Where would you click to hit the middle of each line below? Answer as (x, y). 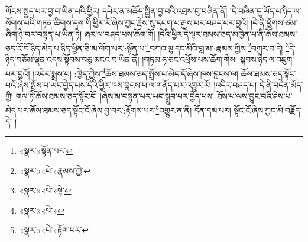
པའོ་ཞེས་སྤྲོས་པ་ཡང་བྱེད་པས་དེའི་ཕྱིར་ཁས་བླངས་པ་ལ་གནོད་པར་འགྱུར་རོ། (108, 84)
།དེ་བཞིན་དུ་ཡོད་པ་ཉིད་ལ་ (266, 11)
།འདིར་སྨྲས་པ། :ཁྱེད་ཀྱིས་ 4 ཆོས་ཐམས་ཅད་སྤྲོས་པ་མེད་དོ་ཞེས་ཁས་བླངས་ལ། (135, 72)
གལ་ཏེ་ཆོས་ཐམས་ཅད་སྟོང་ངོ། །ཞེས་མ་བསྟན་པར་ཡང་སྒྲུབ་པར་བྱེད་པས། (115, 96)
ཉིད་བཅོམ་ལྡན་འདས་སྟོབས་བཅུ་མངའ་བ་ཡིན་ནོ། (72, 59)
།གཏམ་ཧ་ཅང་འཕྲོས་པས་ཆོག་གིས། (190, 59)
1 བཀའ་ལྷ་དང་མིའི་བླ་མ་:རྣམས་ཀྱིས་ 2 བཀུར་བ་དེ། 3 (218, 47)
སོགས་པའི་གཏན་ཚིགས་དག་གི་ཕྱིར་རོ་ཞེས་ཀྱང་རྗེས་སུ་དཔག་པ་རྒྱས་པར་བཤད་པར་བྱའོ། (127, 22)
